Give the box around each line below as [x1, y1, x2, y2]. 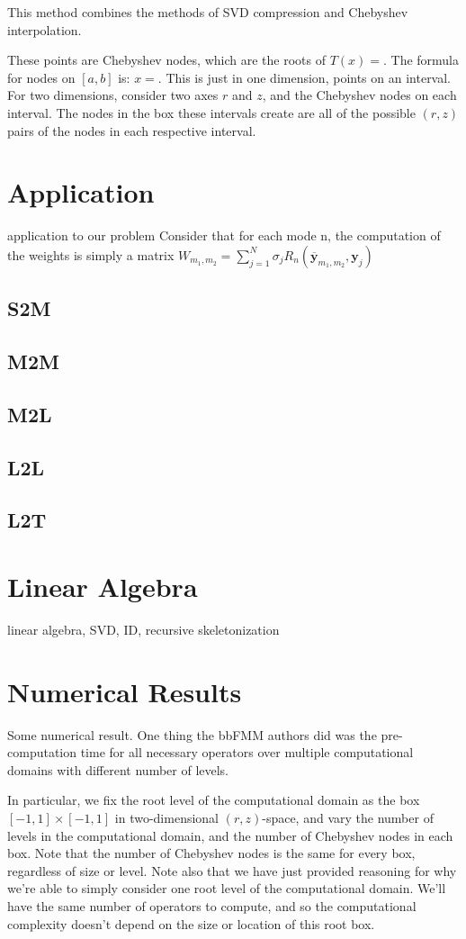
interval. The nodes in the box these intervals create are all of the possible [7, 103, 416, 122]
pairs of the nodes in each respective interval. [7, 121, 256, 140]
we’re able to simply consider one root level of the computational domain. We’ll [7, 879, 446, 898]
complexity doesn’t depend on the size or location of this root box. [7, 914, 375, 933]
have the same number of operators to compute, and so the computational [7, 896, 417, 915]
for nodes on [7, 68, 76, 86]
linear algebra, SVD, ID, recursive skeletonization [7, 619, 280, 638]
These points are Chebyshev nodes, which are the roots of [7, 50, 326, 69]
